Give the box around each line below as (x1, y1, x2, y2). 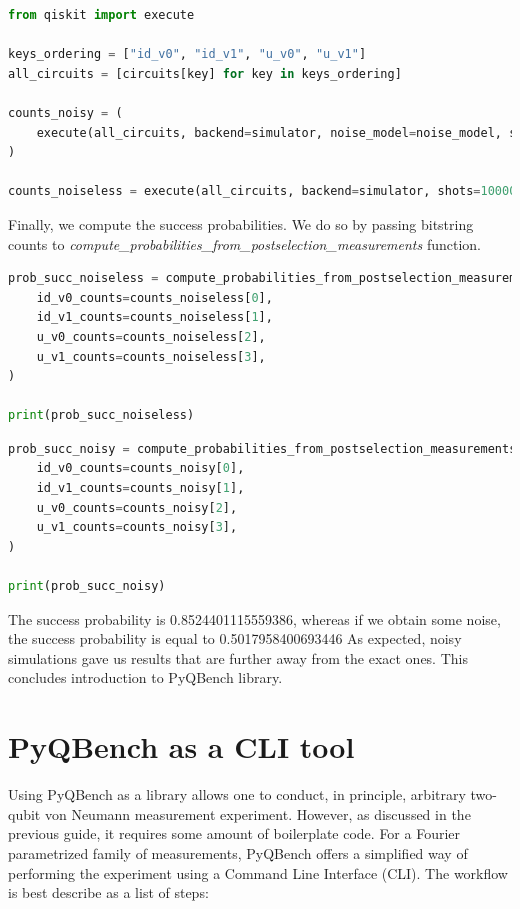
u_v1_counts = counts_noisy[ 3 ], (36, 520, 238, 535)
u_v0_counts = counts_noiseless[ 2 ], (36, 329, 266, 344)
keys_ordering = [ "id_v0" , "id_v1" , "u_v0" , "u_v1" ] (8, 47, 367, 62)
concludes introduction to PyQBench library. (8, 667, 283, 688)
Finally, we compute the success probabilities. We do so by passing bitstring (8, 213, 474, 234)
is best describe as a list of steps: (8, 882, 209, 903)
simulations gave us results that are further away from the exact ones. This (8, 647, 468, 668)
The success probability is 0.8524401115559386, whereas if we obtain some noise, (8, 608, 501, 629)
